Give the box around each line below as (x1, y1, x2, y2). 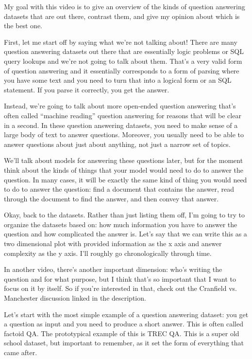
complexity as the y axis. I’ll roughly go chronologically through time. (4, 248, 212, 258)
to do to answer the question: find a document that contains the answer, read (4, 184, 235, 194)
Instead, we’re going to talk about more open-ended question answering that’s (4, 101, 236, 111)
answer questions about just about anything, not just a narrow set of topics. (4, 139, 231, 149)
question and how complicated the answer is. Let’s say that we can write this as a (4, 229, 247, 239)
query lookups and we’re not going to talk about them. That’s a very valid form (4, 55, 242, 66)
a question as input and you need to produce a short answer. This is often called (4, 319, 243, 329)
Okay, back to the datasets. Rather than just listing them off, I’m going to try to (4, 210, 245, 220)
